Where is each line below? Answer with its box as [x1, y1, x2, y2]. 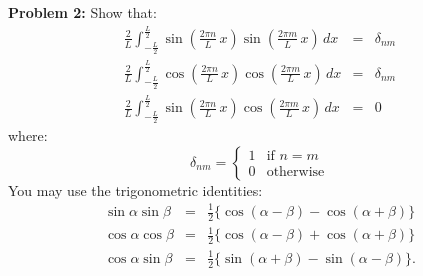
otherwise [266, 165, 325, 180]
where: [8, 125, 48, 146]
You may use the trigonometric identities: [8, 179, 263, 200]
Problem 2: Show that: [8, 2, 157, 22]
